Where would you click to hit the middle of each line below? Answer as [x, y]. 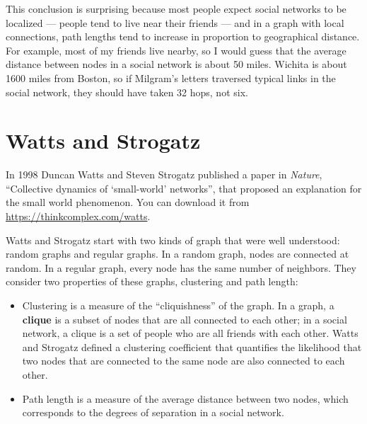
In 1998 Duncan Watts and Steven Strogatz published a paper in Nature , [164, 174]
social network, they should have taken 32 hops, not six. [127, 92]
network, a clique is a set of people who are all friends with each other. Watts [190, 333]
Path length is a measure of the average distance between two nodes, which [185, 398]
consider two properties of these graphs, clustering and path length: [152, 281]
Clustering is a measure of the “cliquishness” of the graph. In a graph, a [178, 305]
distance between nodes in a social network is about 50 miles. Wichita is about [176, 64]
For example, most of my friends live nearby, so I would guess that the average [176, 50]
